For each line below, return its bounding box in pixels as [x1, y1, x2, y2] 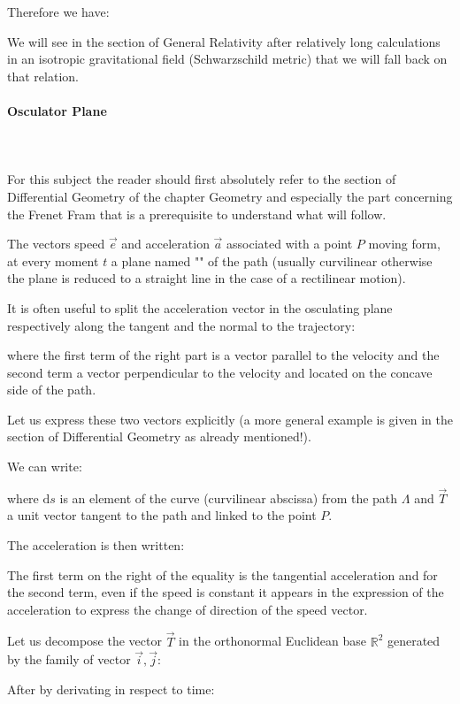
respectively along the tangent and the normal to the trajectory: [7, 316, 356, 334]
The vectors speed [7, 234, 105, 253]
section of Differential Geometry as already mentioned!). [7, 427, 311, 446]
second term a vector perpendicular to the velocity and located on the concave [7, 363, 433, 381]
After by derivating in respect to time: [7, 680, 215, 699]
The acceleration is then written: [7, 536, 185, 555]
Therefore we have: [7, 3, 110, 20]
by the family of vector [7, 650, 131, 669]
